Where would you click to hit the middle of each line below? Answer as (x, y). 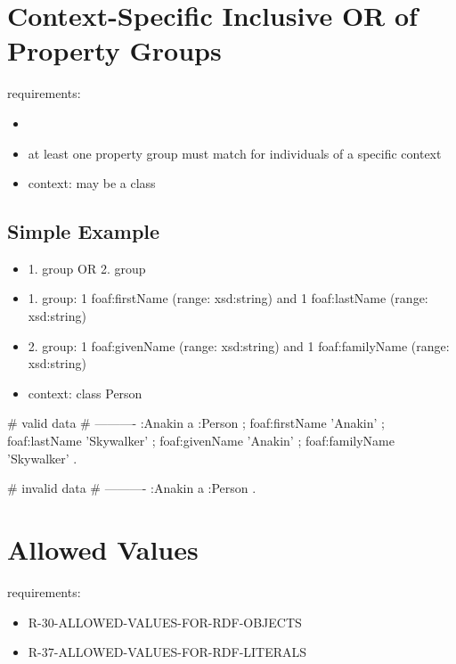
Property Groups (114, 50)
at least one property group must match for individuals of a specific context (235, 153)
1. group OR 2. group (87, 268)
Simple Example (84, 231)
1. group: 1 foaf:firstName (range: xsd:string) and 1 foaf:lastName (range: (228, 298)
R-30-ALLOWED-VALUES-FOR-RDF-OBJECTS (165, 622)
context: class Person (85, 393)
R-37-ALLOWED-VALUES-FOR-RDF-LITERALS (167, 652)
